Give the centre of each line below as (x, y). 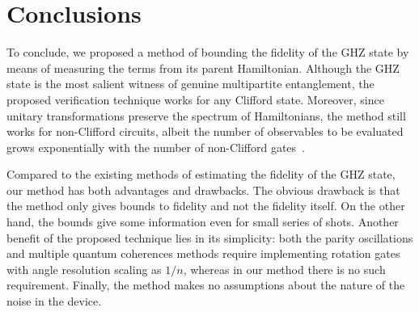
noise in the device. (54, 301)
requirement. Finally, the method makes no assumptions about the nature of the (206, 285)
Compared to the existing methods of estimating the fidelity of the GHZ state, (201, 174)
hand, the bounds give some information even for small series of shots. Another (203, 222)
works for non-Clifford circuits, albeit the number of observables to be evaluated (205, 131)
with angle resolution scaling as (84, 269)
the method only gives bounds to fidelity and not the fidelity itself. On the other (206, 206)
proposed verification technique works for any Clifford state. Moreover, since (195, 99)
